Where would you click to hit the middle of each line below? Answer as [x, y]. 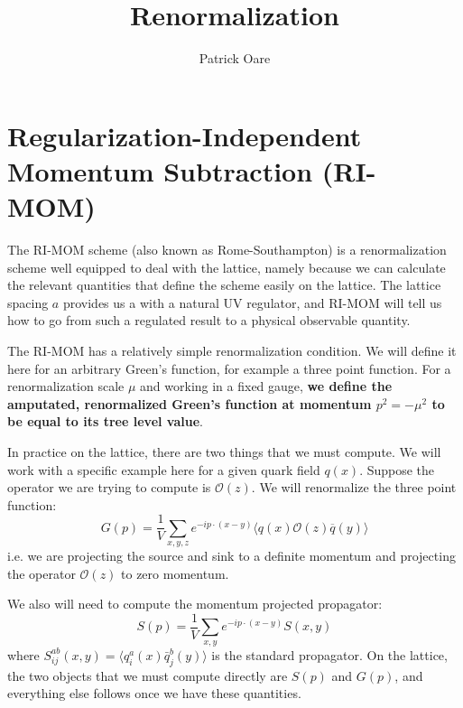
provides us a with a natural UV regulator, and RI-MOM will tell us [252, 302]
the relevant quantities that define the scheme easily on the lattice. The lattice [224, 285]
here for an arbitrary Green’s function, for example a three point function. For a [229, 368]
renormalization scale [66, 386]
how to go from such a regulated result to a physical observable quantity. [209, 320]
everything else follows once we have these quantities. [154, 693]
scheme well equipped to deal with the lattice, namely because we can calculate [227, 267]
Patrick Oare [235, 58]
